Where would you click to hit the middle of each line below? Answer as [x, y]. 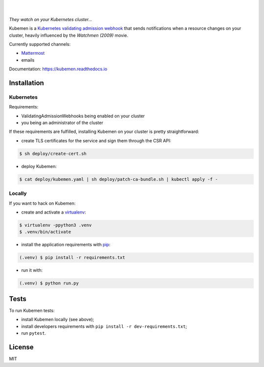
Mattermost [33, 53]
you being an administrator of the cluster [62, 123]
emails [28, 60]
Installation [26, 83]
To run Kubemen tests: [32, 310]
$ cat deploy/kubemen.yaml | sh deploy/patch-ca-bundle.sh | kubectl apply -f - [119, 179]
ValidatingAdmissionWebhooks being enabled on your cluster [83, 116]
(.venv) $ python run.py [49, 283]
